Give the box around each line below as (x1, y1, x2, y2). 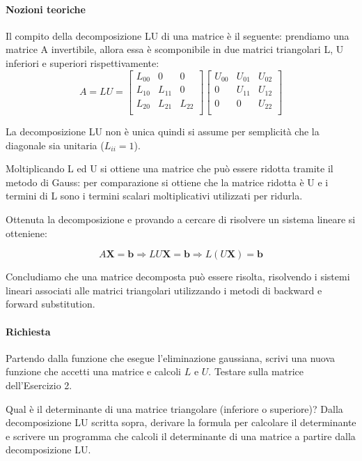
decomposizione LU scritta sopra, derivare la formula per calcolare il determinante (6, 415, 356, 430)
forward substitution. (6, 296, 95, 311)
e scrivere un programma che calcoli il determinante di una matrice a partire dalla (6, 428, 356, 443)
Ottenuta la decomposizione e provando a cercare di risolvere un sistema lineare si (6, 212, 356, 227)
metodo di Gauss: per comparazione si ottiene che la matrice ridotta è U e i (6, 174, 329, 189)
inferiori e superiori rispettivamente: (6, 55, 159, 70)
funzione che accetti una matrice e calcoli (6, 364, 181, 379)
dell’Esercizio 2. (6, 378, 72, 392)
